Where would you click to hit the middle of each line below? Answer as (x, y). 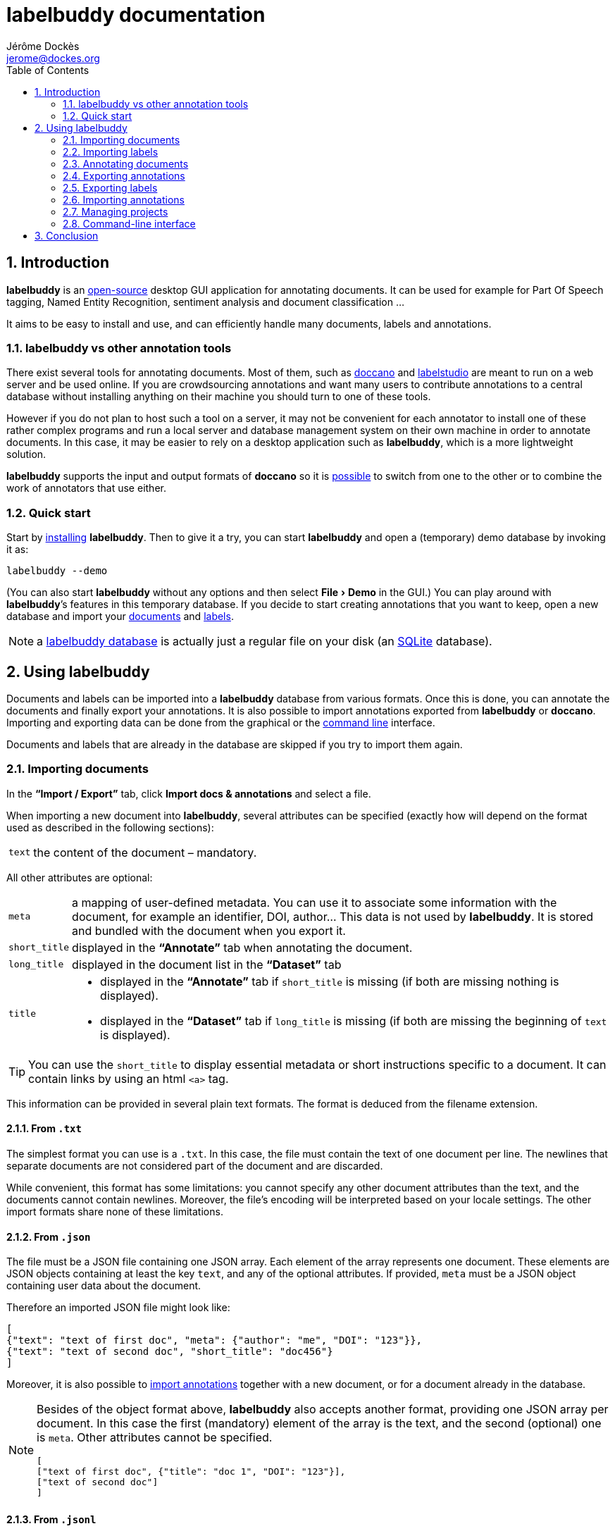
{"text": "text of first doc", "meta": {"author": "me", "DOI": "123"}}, (215, 1340)
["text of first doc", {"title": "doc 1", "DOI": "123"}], (191, 1472)
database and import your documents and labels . (120, 616)
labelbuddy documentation (136, 15)
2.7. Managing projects (116, 211)
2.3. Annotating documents (126, 163)
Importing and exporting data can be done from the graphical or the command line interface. (221, 722)
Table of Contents (48, 70)
